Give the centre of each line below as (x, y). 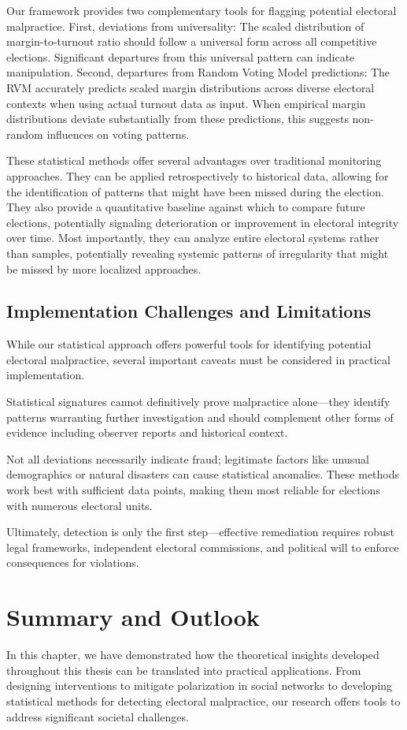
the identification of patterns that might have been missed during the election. (195, 191)
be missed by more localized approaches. (104, 268)
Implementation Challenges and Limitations (189, 311)
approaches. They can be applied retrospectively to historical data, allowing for (198, 175)
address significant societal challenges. (98, 716)
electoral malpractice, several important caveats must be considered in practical (198, 359)
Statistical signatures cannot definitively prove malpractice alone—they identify (198, 402)
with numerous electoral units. (80, 505)
